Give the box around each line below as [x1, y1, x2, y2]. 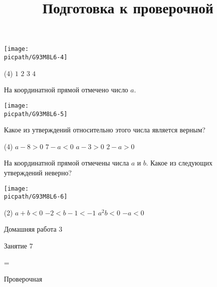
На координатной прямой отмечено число [4, 84, 128, 95]
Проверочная [4, 274, 42, 284]
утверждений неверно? [4, 167, 72, 177]
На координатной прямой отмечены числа [4, 158, 129, 168]
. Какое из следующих [146, 158, 213, 168]
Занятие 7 [4, 241, 33, 251]
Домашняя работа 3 [4, 224, 62, 234]
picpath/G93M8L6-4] [4, 54, 67, 61]
